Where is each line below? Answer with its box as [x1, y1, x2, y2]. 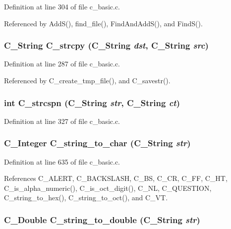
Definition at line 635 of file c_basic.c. [4, 156, 120, 167]
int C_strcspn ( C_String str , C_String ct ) [4, 96, 180, 109]
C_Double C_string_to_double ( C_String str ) [4, 213, 200, 226]
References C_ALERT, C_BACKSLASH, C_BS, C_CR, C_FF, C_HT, [4, 173, 228, 183]
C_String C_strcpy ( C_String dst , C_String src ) [4, 39, 209, 52]
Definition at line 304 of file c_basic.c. [4, 1, 120, 11]
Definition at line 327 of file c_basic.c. [4, 115, 120, 126]
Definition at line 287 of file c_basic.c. [4, 58, 120, 69]
